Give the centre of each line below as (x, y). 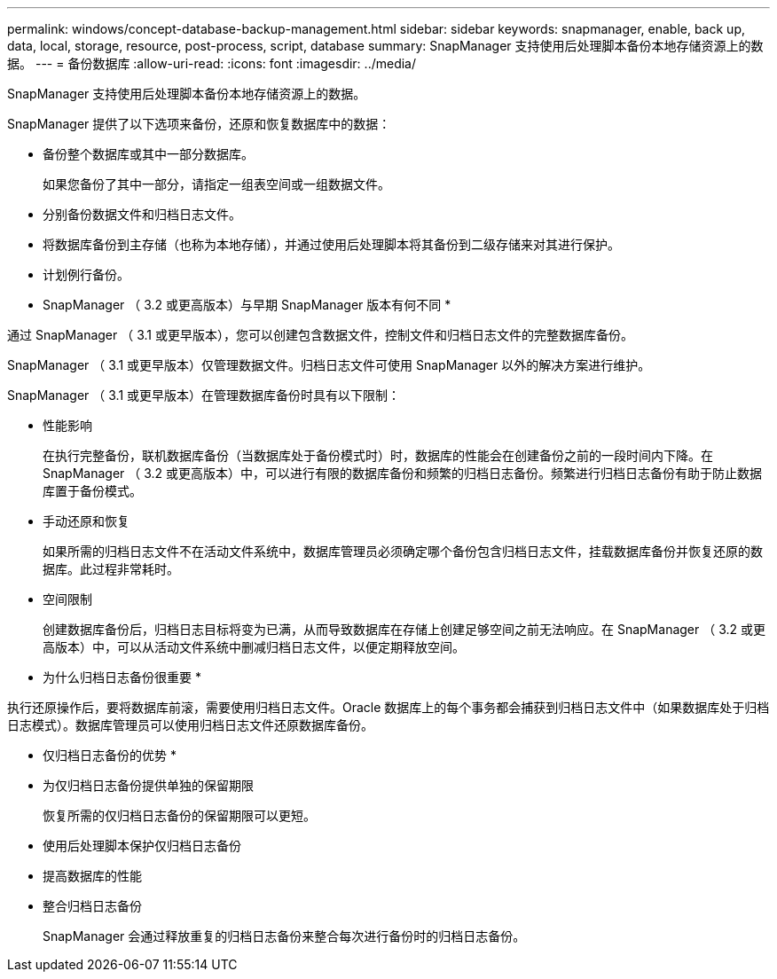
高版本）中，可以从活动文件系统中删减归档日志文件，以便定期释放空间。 (254, 647)
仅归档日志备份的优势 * (110, 755)
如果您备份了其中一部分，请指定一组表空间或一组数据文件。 (216, 184)
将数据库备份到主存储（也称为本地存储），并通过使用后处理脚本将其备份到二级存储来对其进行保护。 (331, 244)
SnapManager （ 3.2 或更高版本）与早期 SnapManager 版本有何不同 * (247, 305)
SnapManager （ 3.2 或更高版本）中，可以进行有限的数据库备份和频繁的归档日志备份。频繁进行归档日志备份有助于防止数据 (403, 473)
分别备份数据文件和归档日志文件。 (142, 214)
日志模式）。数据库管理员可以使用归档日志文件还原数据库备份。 (190, 725)
